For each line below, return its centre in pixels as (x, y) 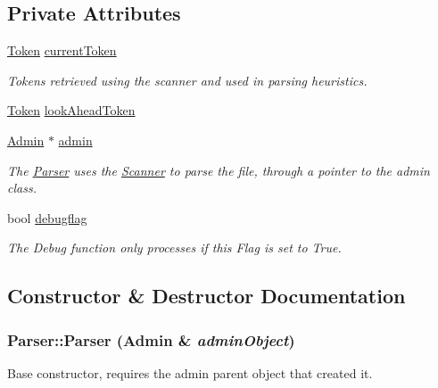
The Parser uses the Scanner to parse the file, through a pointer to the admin (219, 170)
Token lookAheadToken (71, 110)
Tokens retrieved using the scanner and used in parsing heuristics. (187, 80)
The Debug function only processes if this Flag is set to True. (174, 248)
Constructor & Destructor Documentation (207, 296)
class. (22, 188)
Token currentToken (62, 50)
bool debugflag (47, 217)
